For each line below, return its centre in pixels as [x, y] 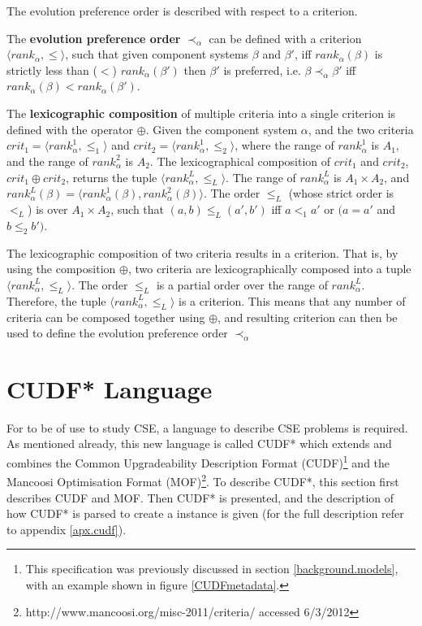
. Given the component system [222, 129]
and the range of [47, 161]
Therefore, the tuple [56, 300]
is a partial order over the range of [242, 284]
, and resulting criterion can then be [308, 317]
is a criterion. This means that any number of [292, 300]
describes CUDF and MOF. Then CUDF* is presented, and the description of [200, 497]
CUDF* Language [110, 388]
